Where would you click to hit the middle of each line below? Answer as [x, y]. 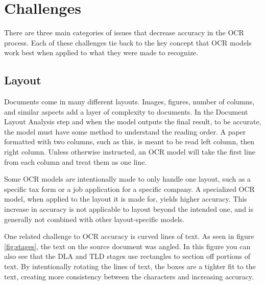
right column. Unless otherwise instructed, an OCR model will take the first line [130, 152]
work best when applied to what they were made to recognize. [101, 52]
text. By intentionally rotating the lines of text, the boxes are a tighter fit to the [130, 266]
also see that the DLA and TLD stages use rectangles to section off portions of [127, 256]
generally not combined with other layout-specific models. [94, 219]
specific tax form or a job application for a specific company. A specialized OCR [129, 189]
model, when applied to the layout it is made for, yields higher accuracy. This [126, 199]
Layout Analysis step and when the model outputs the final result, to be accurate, [133, 122]
